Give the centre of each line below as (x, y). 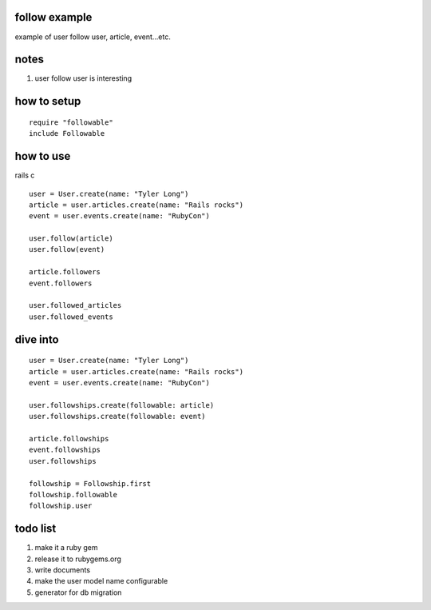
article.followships (69, 439)
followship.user (61, 506)
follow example (53, 17)
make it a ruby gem (66, 548)
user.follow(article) (71, 239)
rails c (25, 175)
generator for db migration (78, 592)
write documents (63, 570)
